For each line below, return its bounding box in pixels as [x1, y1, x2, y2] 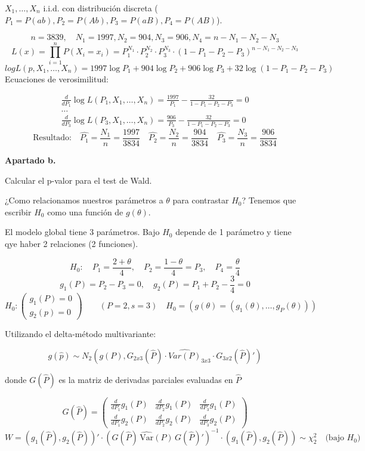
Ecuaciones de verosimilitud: [5, 72, 109, 85]
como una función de [47, 205, 123, 218]
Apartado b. [5, 154, 56, 166]
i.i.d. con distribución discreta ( [43, 2, 158, 14]
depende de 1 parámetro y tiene [175, 225, 292, 238]
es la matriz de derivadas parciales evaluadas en [58, 373, 233, 386]
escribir [5, 205, 32, 218]
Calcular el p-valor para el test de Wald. [5, 174, 152, 186]
